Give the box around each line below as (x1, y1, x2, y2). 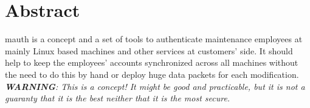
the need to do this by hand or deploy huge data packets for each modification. (5, 68, 299, 80)
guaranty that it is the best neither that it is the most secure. (5, 92, 230, 104)
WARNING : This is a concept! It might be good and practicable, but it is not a (5, 80, 305, 92)
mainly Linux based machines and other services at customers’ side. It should (5, 44, 293, 57)
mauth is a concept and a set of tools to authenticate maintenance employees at (5, 33, 303, 45)
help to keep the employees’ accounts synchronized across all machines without (5, 56, 298, 69)
